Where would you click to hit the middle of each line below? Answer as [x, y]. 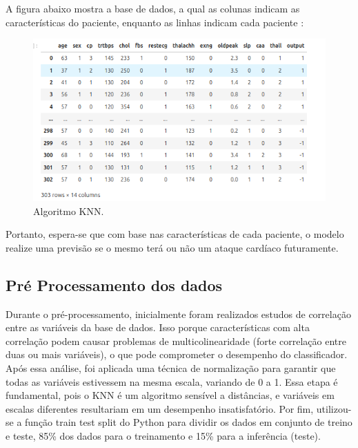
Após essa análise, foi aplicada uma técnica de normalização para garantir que [171, 368]
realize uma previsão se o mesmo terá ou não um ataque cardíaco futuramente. [172, 247]
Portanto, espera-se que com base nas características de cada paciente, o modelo [175, 234]
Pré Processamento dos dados [114, 284]
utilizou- [334, 408]
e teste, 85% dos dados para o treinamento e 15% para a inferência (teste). [163, 435]
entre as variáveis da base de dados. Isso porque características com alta [158, 327]
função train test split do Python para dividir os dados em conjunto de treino [189, 422]
